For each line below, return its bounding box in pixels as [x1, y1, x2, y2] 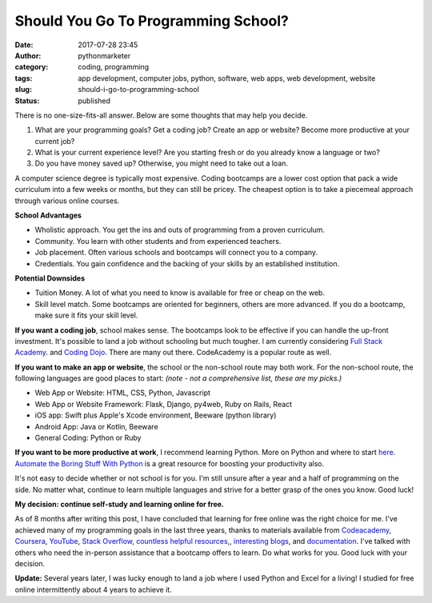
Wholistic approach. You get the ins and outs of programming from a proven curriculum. [34, 225, 326, 235]
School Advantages [14, 210, 82, 220]
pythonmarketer [78, 50, 131, 60]
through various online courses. [14, 196, 120, 206]
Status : [14, 96, 40, 106]
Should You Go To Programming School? [14, 12, 290, 30]
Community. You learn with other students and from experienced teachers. [34, 236, 282, 246]
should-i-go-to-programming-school [78, 85, 200, 94]
